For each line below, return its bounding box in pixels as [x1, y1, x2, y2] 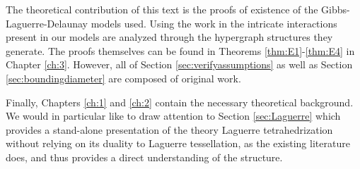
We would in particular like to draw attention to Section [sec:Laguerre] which [6, 108, 341, 123]
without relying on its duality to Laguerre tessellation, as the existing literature [6, 136, 350, 151]
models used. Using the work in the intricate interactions [91, 15, 337, 30]
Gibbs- [321, 2, 350, 16]
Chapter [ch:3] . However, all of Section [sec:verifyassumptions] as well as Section [6, 57, 353, 72]
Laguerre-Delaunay [6, 15, 88, 30]
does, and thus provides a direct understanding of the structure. [6, 149, 283, 164]
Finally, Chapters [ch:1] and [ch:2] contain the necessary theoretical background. [6, 94, 354, 109]
